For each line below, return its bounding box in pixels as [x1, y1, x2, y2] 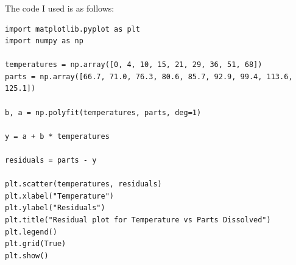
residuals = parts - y [5, 156, 97, 165]
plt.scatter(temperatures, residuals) [5, 180, 162, 189]
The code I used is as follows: [5, 1, 115, 14]
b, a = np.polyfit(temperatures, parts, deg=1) [5, 108, 202, 117]
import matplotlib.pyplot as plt [5, 24, 140, 34]
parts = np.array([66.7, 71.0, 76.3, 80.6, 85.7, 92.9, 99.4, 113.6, [5, 72, 293, 81]
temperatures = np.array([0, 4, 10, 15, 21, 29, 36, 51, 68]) [5, 60, 263, 69]
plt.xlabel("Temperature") [5, 191, 114, 200]
